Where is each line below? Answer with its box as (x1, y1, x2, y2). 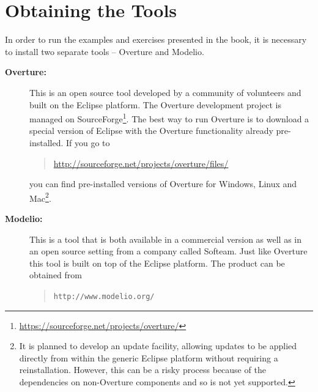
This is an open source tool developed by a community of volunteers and (29, 86, 301, 98)
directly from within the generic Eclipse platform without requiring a (19, 351, 278, 364)
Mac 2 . (29, 190, 51, 204)
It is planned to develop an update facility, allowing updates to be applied (19, 339, 297, 352)
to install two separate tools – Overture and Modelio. (5, 45, 204, 57)
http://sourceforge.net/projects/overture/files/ (53, 157, 229, 169)
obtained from (29, 268, 83, 281)
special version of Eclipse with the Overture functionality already (29, 124, 273, 137)
